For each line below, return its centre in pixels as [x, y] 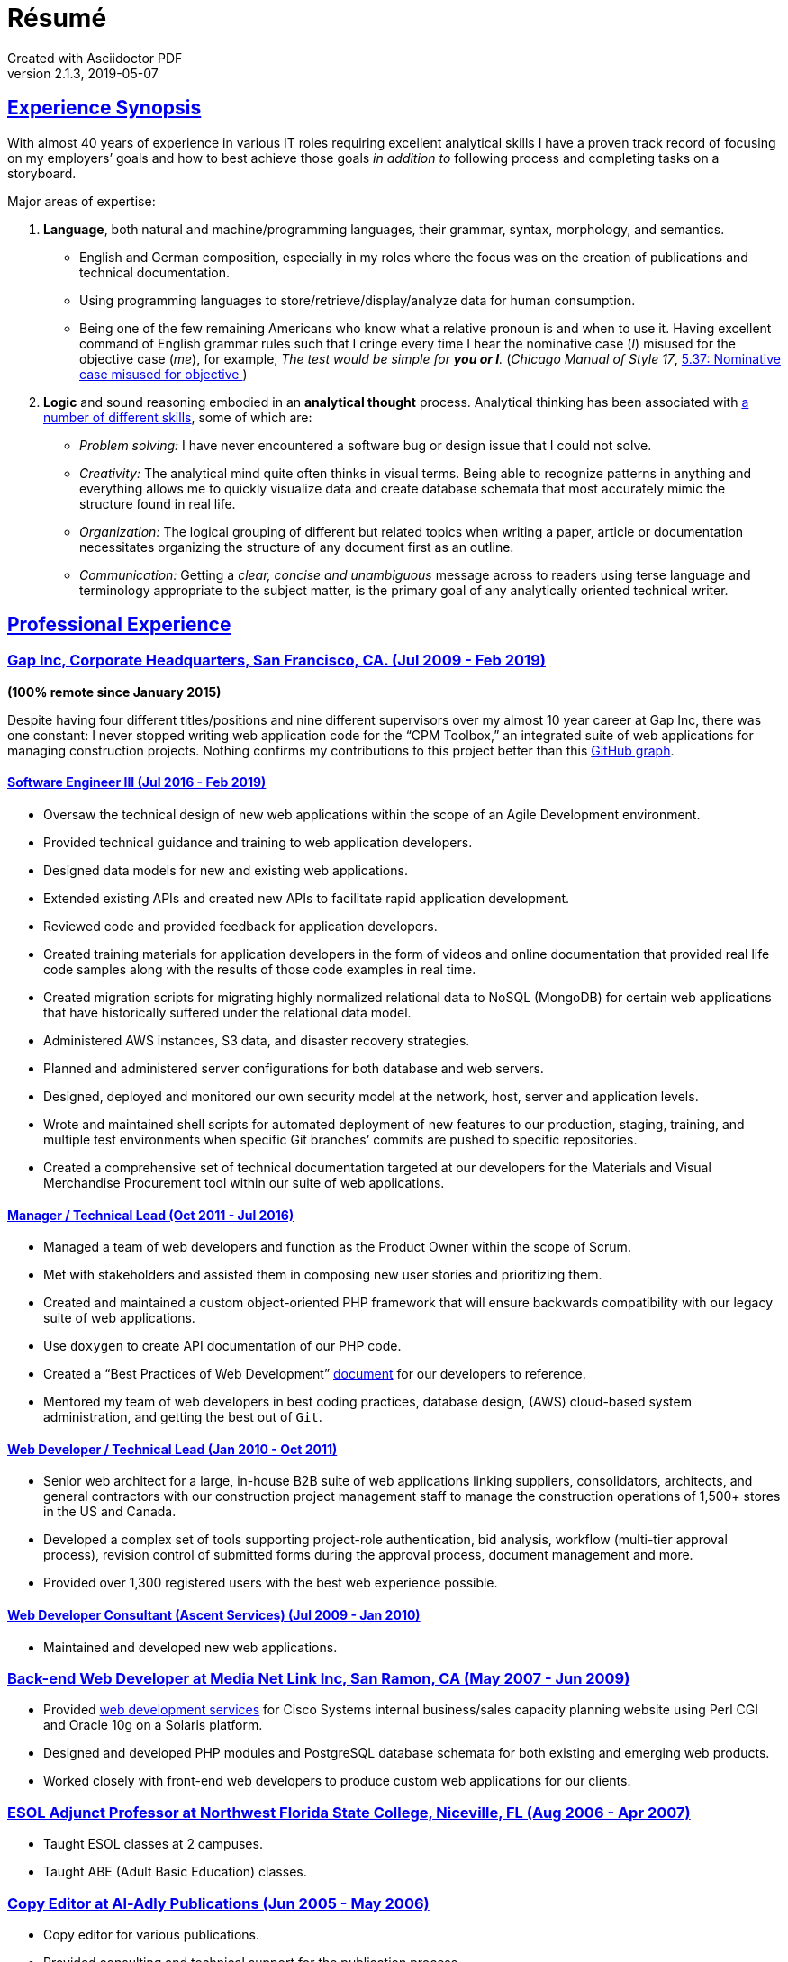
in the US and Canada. [110, 1512]
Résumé [57, 18]
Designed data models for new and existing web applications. [226, 871]
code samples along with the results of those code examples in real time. [260, 970]
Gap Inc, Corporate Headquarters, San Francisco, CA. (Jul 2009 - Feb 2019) [276, 660]
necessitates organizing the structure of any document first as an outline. [297, 547]
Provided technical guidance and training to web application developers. [258, 843]
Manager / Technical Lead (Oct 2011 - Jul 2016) [151, 1215]
